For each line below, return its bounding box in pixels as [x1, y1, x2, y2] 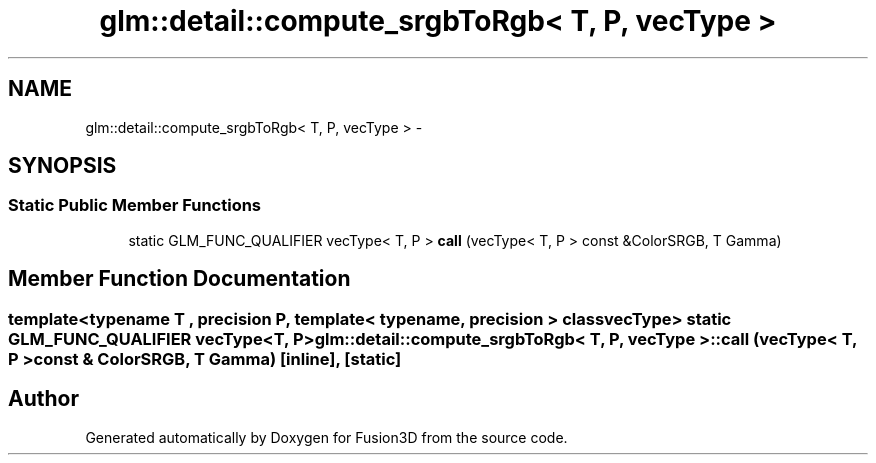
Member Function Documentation [8, 266, 351, 292]
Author [8, 386, 79, 412]
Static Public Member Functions [8, 195, 262, 216]
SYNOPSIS [8, 153, 117, 179]
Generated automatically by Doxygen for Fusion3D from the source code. [85, 428, 568, 446]
